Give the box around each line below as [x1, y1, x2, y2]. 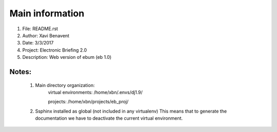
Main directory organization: [35, 82, 95, 88]
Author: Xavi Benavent [22, 32, 69, 38]
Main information [9, 8, 85, 19]
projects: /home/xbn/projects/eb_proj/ [48, 99, 129, 105]
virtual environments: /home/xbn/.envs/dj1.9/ [48, 89, 143, 95]
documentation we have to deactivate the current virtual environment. [35, 115, 183, 121]
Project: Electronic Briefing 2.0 [22, 47, 87, 53]
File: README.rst [22, 26, 58, 32]
